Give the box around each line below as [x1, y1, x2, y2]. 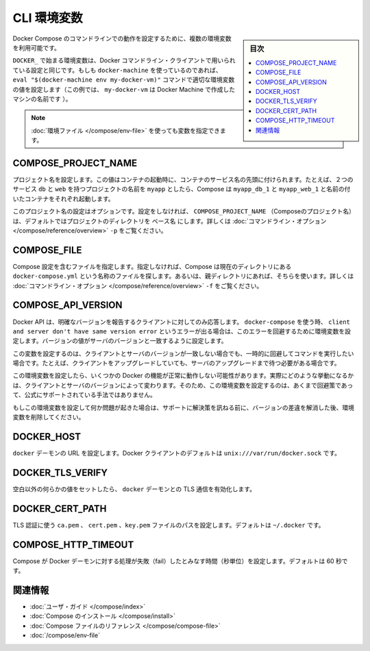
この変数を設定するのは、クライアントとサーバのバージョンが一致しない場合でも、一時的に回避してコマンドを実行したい [12, 349, 354, 357]
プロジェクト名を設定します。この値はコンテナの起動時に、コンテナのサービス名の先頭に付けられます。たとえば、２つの [12, 175, 354, 183]
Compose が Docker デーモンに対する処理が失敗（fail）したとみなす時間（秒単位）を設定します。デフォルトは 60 [12, 556, 335, 565]
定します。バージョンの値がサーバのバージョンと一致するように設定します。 [12, 337, 227, 345]
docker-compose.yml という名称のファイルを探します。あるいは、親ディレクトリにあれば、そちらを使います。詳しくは [12, 272, 354, 281]
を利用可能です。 [12, 43, 61, 51]
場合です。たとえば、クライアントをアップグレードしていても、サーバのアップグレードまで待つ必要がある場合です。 [12, 359, 341, 367]
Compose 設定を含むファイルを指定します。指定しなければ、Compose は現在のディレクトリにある [12, 262, 292, 270]
